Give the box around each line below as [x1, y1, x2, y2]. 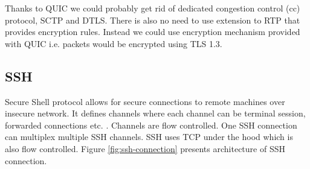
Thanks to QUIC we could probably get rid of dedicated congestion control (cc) [5, 2, 300, 14]
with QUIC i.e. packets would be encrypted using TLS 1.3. [5, 37, 222, 49]
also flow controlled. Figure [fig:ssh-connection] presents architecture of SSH [5, 142, 285, 155]
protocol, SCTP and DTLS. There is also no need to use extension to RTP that [5, 13, 300, 26]
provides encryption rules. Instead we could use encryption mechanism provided [5, 25, 300, 38]
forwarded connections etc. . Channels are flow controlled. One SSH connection [5, 118, 297, 131]
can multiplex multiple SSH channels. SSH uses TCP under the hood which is [5, 130, 293, 143]
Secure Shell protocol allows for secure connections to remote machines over [5, 95, 285, 107]
